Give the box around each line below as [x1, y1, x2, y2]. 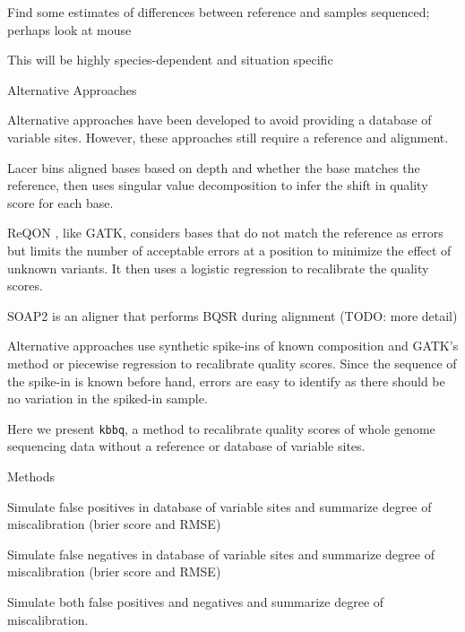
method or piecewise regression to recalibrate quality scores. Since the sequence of [7, 353, 457, 372]
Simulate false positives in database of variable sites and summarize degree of [7, 497, 432, 515]
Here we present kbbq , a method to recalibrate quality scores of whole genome [7, 419, 435, 437]
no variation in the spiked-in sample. [7, 389, 208, 408]
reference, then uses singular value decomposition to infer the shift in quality [7, 176, 428, 195]
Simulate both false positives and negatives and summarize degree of [7, 592, 384, 610]
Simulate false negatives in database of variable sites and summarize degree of [7, 544, 435, 563]
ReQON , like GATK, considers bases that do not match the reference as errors [7, 223, 443, 242]
